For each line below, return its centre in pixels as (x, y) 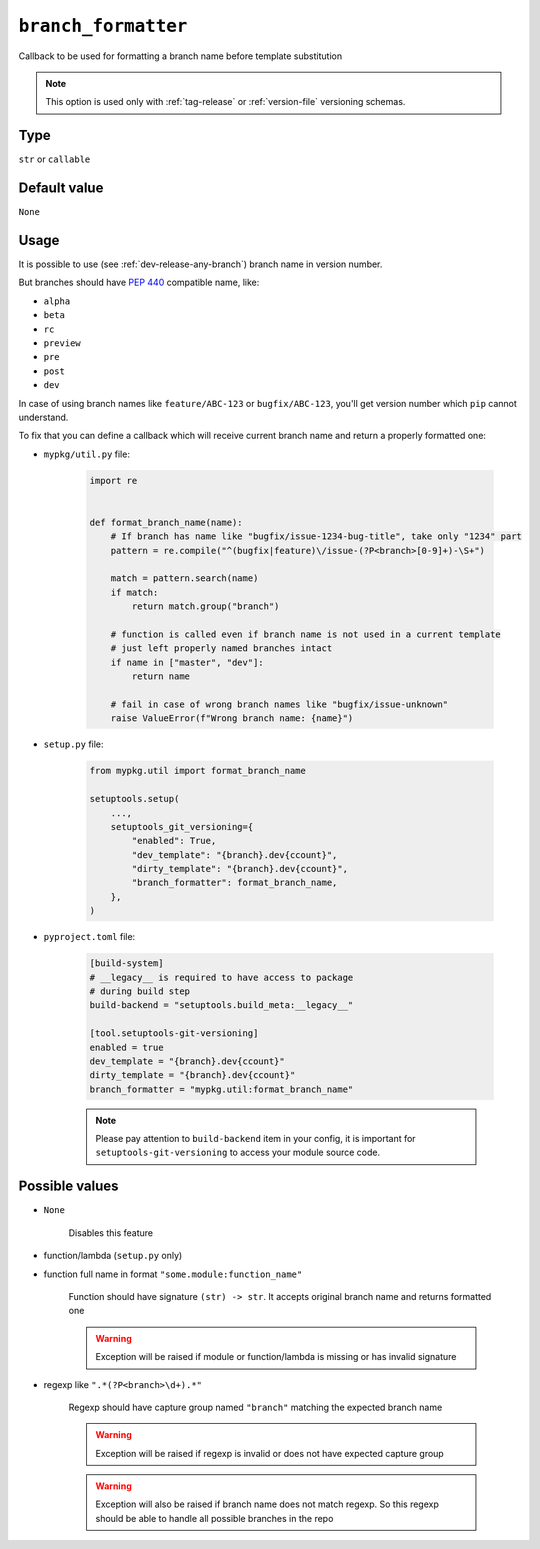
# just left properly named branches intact (221, 648)
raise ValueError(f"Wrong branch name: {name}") (232, 718)
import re (113, 480)
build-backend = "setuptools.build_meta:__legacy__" (221, 1005)
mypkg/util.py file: (86, 454)
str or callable (54, 159)
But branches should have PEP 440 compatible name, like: (139, 282)
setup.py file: (73, 744)
